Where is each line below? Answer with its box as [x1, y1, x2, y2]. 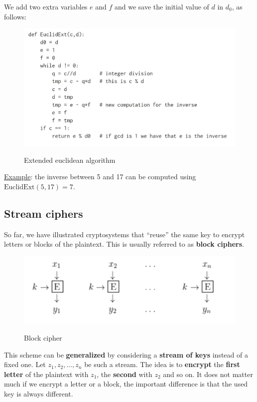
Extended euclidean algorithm [24, 154, 116, 165]
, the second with [97, 369, 152, 379]
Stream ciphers [4, 205, 83, 221]
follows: [4, 11, 27, 21]
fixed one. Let [4, 359, 46, 370]
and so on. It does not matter [163, 369, 253, 379]
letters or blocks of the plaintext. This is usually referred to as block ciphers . [4, 239, 244, 249]
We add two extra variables [4, 1, 88, 11]
